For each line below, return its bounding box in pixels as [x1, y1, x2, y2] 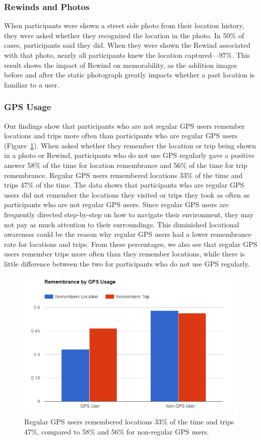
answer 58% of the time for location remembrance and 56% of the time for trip [4, 159, 247, 170]
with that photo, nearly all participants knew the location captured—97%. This [4, 50, 250, 60]
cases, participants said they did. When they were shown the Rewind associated [4, 40, 250, 50]
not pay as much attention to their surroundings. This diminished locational [4, 219, 239, 229]
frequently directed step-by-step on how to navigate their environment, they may [4, 209, 254, 219]
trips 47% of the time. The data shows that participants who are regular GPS [4, 180, 244, 190]
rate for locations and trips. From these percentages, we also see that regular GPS [4, 238, 257, 249]
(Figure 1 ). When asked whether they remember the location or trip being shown [4, 140, 256, 150]
